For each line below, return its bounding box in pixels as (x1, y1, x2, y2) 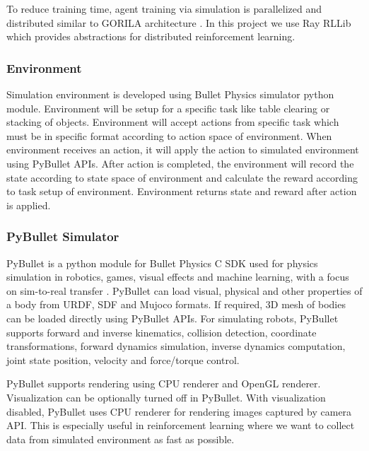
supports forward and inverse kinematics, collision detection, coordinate (6, 324, 317, 339)
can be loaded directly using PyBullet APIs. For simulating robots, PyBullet (6, 310, 339, 325)
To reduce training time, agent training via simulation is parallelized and (6, 1, 322, 16)
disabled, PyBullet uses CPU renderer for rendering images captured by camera (6, 404, 352, 418)
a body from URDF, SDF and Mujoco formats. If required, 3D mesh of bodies (6, 297, 346, 312)
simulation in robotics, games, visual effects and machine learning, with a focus (6, 269, 349, 284)
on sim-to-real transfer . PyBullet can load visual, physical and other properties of (6, 283, 363, 298)
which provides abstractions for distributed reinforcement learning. (6, 29, 295, 44)
